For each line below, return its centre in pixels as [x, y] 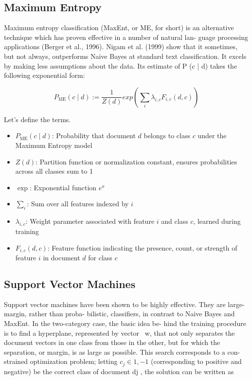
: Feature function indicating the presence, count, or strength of [142, 247]
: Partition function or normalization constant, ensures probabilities [136, 161]
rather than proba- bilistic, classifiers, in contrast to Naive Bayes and [132, 314]
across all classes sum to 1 [54, 171]
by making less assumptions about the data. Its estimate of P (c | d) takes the [121, 65]
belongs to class [167, 136]
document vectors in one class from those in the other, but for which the [112, 342]
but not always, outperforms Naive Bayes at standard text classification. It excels [125, 56]
